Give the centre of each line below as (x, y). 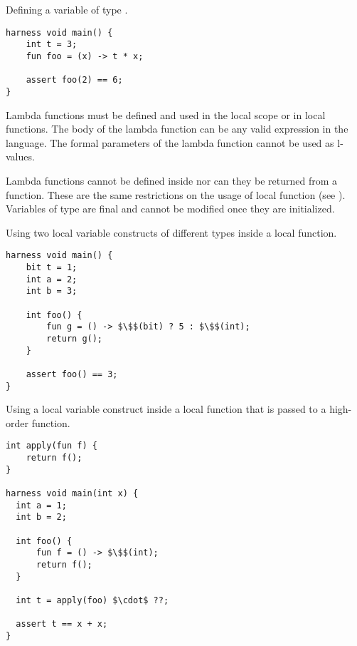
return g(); (75, 338)
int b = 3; (52, 291)
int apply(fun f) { (52, 446)
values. (20, 157)
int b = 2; (41, 517)
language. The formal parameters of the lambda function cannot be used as (170, 142)
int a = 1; (41, 505)
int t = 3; (52, 45)
